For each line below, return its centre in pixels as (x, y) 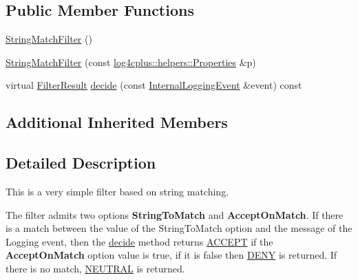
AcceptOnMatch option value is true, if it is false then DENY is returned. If (171, 255)
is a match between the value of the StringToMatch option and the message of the (179, 228)
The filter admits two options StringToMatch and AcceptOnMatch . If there (175, 214)
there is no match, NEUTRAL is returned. (95, 268)
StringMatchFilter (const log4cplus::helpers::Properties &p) (131, 62)
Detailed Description (81, 163)
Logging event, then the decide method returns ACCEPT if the (139, 241)
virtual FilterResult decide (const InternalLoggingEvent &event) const (154, 85)
